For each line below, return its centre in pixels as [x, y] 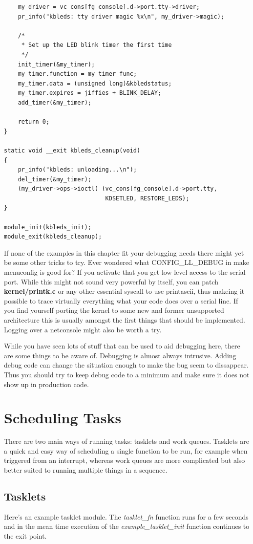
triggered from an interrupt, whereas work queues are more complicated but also [125, 460]
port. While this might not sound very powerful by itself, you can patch [111, 281]
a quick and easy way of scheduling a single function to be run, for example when [126, 450]
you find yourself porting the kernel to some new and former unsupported [114, 310]
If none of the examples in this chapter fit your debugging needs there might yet [124, 252]
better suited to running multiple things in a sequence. [86, 470]
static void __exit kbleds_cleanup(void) [72, 150]
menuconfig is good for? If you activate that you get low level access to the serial [125, 272]
